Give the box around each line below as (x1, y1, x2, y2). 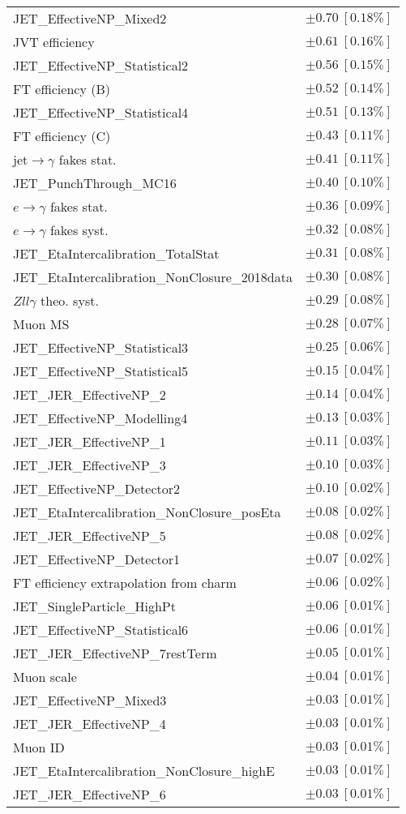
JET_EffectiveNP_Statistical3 (13, 338, 189, 357)
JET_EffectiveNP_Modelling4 (13, 409, 188, 427)
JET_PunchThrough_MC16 (13, 174, 177, 192)
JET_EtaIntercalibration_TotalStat (13, 244, 220, 263)
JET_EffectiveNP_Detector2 (13, 479, 181, 498)
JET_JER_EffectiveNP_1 (13, 432, 166, 451)
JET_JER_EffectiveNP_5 (13, 526, 166, 545)
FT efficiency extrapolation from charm (13, 573, 237, 592)
